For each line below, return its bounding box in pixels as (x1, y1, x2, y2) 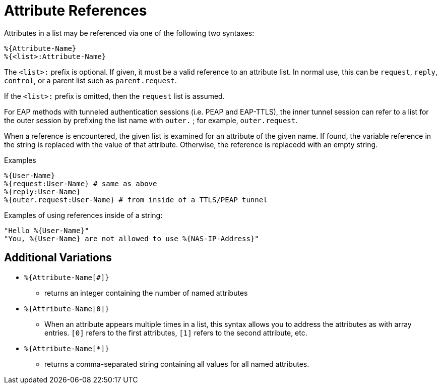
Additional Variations (4, 251, 112, 264)
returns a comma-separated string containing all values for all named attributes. (44, 359, 309, 368)
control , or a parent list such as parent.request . (4, 76, 177, 85)
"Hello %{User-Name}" (4, 226, 89, 235)
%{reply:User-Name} (4, 187, 81, 196)
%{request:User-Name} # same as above (4, 179, 157, 188)
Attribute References (4, 2, 147, 19)
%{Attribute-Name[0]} (24, 304, 109, 313)
